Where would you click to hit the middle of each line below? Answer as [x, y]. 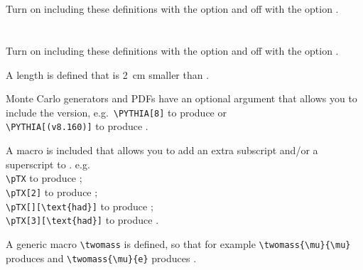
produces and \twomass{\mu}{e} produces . [101, 258]
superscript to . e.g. [48, 164]
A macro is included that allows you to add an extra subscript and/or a [162, 150]
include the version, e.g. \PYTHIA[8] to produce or [116, 112]
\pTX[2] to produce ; [52, 191]
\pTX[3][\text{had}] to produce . [82, 220]
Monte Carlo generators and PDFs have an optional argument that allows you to [181, 98]
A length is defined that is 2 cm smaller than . [108, 74]
